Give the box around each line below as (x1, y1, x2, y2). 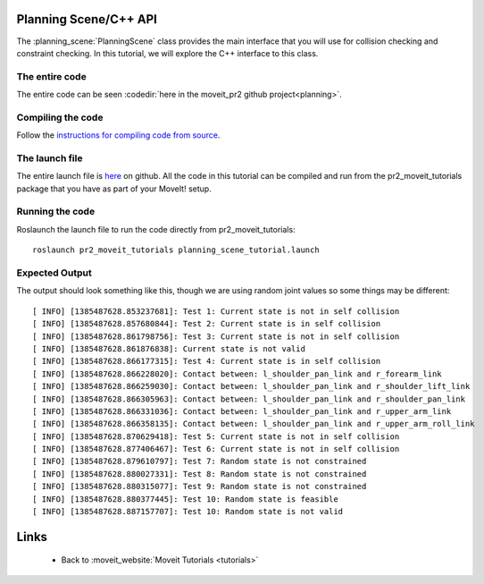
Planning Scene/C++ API (16, 12, 158, 27)
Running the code (16, 206, 96, 218)
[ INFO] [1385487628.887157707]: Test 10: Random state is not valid (32, 506, 344, 517)
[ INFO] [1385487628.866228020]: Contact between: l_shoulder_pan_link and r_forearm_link (32, 368, 442, 379)
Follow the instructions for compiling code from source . (16, 130, 221, 140)
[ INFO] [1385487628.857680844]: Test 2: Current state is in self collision (32, 318, 381, 329)
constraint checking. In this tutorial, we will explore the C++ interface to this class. (16, 47, 319, 58)
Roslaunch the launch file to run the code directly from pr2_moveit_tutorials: (16, 224, 296, 234)
